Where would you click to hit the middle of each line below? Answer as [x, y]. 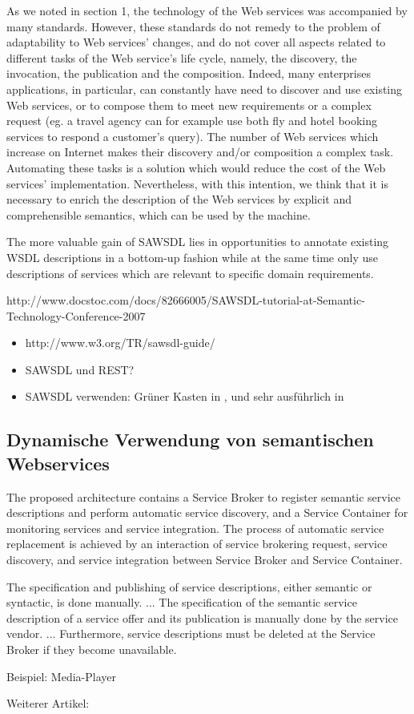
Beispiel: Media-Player [62, 676]
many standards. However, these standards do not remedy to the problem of [193, 26]
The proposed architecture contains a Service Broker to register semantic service [204, 496]
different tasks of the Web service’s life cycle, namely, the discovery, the [182, 57]
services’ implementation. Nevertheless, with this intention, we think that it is [197, 183]
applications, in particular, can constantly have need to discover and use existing [205, 89]
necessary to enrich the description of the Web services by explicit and [179, 199]
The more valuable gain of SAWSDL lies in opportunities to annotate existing [198, 242]
